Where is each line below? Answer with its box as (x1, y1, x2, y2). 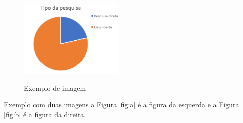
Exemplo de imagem (24, 82, 86, 93)
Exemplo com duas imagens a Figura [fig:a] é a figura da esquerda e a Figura (4, 99, 239, 110)
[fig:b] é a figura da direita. (4, 109, 86, 119)
